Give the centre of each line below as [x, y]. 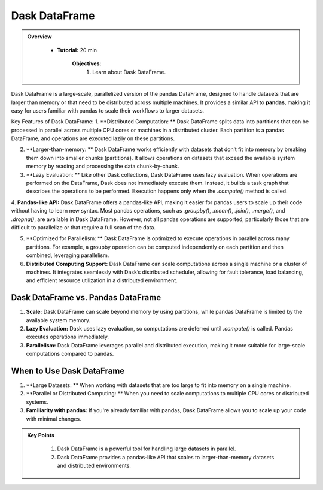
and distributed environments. [94, 466]
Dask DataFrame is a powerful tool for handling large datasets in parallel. [147, 449]
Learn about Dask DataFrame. [129, 72]
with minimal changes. [54, 419]
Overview [39, 37]
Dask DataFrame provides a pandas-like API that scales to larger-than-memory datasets [166, 457]
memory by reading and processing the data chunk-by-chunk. [103, 166]
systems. [37, 402]
